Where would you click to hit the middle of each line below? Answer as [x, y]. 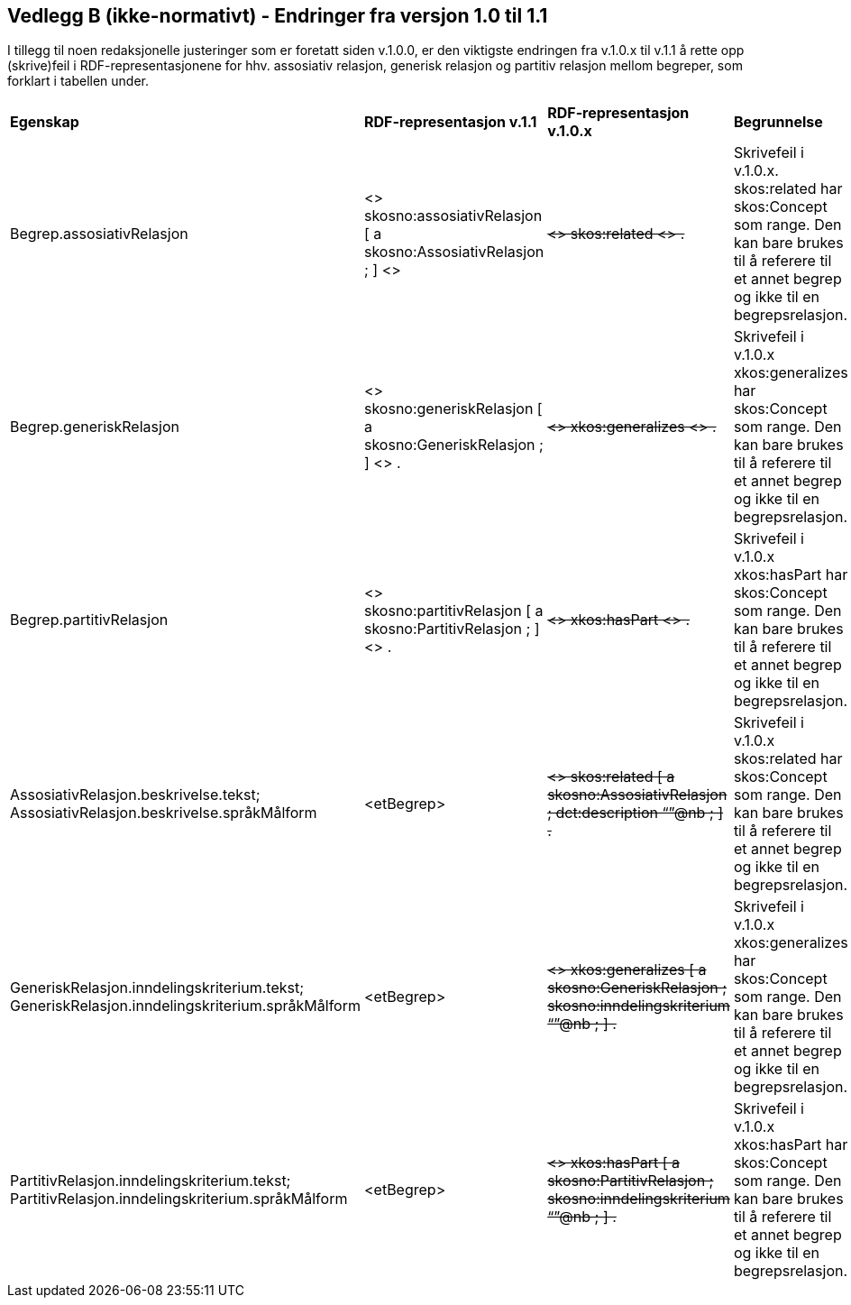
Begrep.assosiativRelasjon [99, 234]
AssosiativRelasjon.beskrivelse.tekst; [135, 795]
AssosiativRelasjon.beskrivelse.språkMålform [164, 813]
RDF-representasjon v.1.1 [450, 122]
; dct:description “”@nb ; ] [636, 813]
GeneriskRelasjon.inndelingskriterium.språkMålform [185, 1006]
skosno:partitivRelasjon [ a [453, 611]
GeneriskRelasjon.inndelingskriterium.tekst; [157, 988]
